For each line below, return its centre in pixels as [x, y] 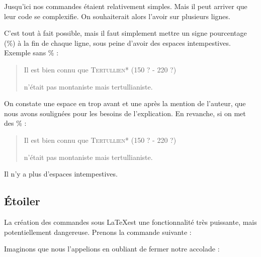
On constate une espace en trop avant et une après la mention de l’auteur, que [125, 103]
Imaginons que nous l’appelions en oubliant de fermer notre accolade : [112, 249]
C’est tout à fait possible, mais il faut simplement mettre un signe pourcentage [125, 33]
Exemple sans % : [31, 53]
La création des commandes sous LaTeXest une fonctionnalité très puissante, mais [130, 222]
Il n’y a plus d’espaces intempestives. [61, 174]
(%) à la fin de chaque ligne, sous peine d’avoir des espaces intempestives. [117, 42]
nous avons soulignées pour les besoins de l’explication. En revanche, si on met [125, 113]
